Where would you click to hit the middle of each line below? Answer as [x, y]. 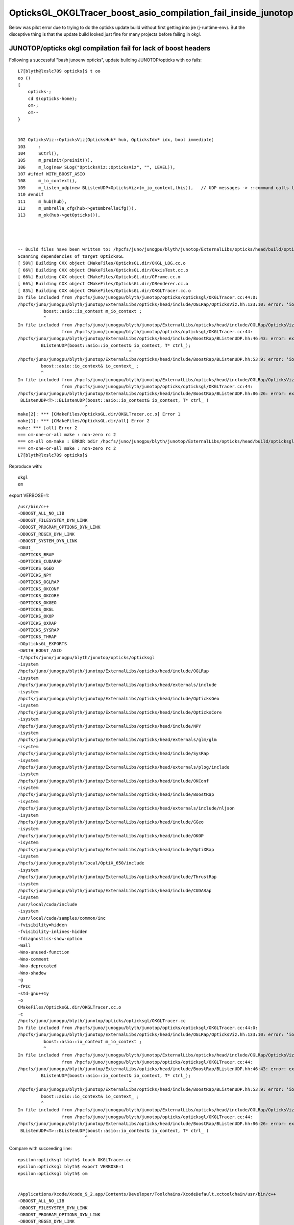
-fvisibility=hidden [42, 925]
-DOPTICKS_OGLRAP [38, 582]
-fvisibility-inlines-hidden [53, 932]
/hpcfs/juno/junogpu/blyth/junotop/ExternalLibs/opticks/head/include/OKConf [113, 781]
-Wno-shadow [32, 973]
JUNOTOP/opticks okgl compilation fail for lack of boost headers [110, 48]
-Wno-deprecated [37, 966]
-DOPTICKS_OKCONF [38, 589]
